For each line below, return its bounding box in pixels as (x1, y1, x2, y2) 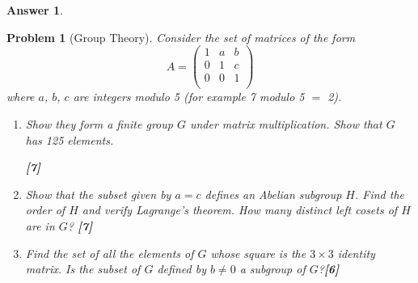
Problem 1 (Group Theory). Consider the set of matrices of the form (6, 28, 356, 45)
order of (25, 201, 65, 218)
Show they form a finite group (25, 115, 173, 132)
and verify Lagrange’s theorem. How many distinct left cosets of (82, 201, 398, 218)
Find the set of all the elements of (25, 244, 194, 261)
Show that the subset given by (25, 185, 171, 202)
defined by (157, 260, 206, 277)
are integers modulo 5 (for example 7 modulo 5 (73, 88, 305, 105)
